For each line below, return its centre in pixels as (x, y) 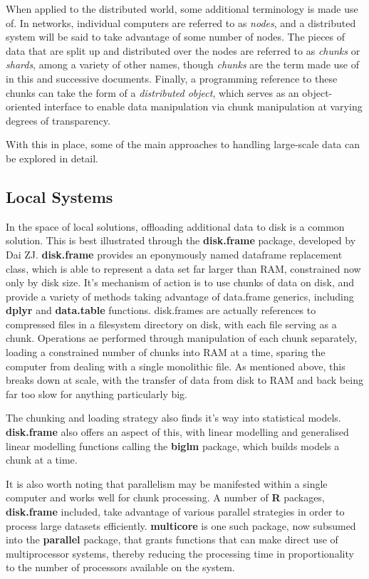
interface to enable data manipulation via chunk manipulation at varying (203, 106)
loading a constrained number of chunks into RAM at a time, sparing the (166, 352)
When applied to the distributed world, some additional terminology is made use (182, 9)
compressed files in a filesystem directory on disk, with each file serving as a (171, 324)
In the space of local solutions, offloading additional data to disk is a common (175, 226)
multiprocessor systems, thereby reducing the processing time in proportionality (180, 553)
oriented (24, 106)
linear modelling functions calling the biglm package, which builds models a (173, 445)
